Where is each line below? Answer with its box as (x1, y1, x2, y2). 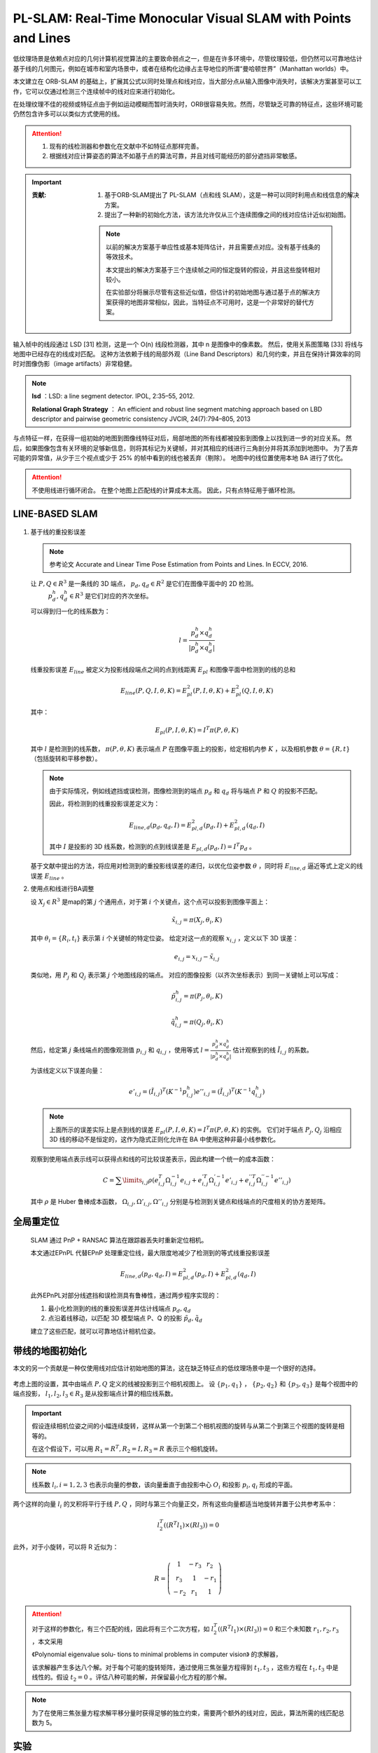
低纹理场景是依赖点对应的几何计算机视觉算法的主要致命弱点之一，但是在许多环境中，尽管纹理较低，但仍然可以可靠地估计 (13, 55, 363, 63)
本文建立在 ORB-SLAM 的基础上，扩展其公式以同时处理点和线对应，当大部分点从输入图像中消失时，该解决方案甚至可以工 (13, 77, 362, 86)
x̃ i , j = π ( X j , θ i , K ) (171, 916, 223, 926)
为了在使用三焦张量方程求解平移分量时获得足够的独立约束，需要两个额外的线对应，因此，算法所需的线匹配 (31, 1708, 339, 1717)
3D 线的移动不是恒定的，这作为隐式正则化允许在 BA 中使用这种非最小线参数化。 (49, 1135, 280, 1144)
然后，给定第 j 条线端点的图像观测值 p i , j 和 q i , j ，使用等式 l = (30, 1045, 210, 1056)
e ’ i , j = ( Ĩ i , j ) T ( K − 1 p (128, 1087, 187, 1097)
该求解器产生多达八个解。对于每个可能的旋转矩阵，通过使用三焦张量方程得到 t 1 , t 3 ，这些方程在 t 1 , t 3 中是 (31, 1663, 339, 1673)
